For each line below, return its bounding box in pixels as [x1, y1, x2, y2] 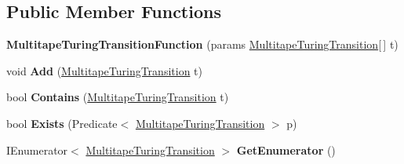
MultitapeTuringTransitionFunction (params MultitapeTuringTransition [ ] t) [6, 36, 399, 53]
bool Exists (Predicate [6, 115, 118, 131]
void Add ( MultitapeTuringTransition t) [6, 62, 202, 78]
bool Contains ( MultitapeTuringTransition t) [6, 89, 229, 105]
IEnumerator [6, 141, 68, 158]
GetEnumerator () [236, 141, 336, 158]
